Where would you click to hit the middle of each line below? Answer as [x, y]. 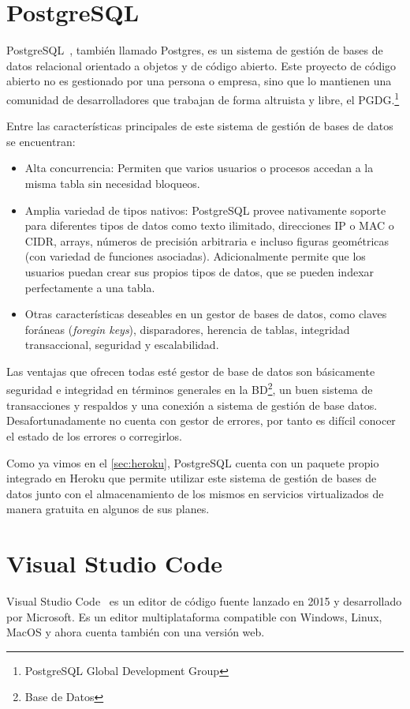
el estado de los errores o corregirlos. [94, 435]
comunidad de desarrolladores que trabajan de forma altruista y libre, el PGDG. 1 [203, 98]
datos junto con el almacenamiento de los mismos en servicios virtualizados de [195, 493]
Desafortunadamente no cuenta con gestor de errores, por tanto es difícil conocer [201, 420]
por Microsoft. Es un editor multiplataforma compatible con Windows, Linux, [194, 616]
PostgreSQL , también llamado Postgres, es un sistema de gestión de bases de [195, 50]
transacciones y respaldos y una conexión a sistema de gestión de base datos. [192, 405]
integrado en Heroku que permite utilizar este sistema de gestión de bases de [192, 478]
